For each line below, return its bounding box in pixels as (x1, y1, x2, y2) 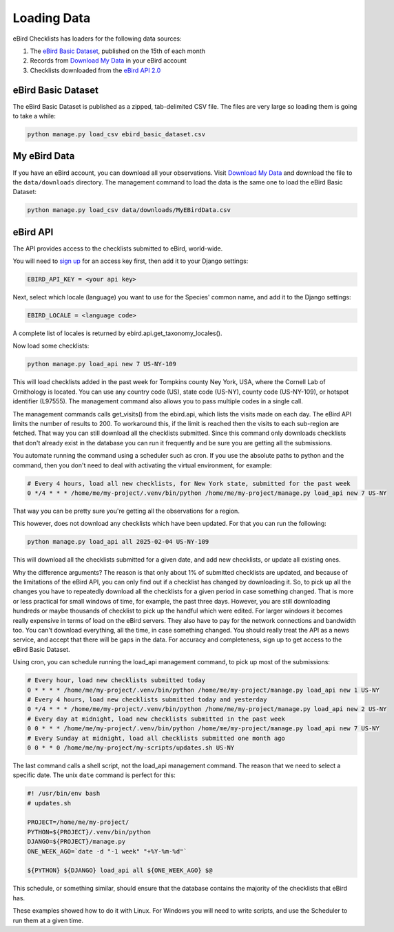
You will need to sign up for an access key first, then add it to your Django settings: (12, 257, 249, 265)
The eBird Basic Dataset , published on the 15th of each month (30, 47, 206, 55)
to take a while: (12, 112, 56, 120)
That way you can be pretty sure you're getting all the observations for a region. (12, 507, 240, 515)
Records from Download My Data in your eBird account (30, 56, 187, 65)
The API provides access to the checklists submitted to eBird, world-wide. (12, 244, 223, 253)
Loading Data (12, 10, 91, 25)
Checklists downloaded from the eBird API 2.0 (30, 66, 161, 74)
